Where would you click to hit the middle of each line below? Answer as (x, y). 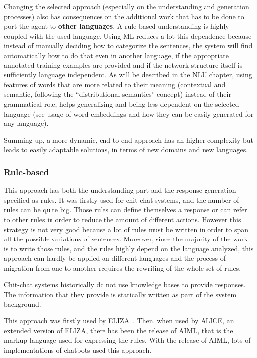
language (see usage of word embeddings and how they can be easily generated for (129, 113)
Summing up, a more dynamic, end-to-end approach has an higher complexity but (129, 140)
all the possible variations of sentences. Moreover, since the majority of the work (126, 239)
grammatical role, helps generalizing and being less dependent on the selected (122, 103)
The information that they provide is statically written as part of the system (120, 294)
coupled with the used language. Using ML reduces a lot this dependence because (128, 35)
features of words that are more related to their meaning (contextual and (115, 84)
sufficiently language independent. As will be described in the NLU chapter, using (128, 75)
